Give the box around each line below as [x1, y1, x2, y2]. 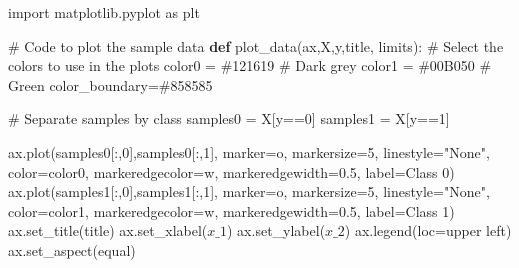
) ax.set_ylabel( [226, 220, 326, 241]
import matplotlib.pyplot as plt [8, 2, 200, 22]
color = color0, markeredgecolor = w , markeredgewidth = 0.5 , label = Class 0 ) [8, 161, 455, 182]
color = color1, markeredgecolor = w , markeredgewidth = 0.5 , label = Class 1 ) [8, 200, 455, 221]
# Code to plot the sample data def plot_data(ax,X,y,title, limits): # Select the [8, 35, 504, 56]
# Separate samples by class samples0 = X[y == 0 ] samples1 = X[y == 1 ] [8, 108, 450, 129]
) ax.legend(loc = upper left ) [344, 220, 512, 241]
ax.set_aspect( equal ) [8, 239, 136, 260]
